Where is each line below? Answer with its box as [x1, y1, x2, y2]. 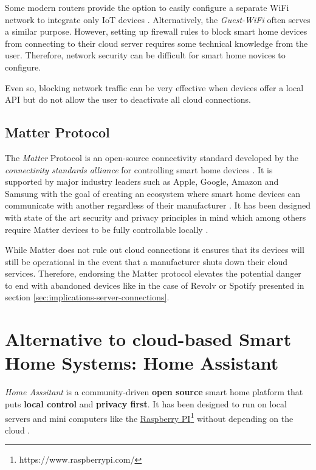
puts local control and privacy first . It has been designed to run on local [5, 397, 287, 410]
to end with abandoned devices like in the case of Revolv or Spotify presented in [5, 278, 304, 291]
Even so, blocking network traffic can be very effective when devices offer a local [5, 81, 304, 94]
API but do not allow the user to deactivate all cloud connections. [5, 93, 251, 106]
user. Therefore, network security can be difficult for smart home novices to [5, 49, 286, 61]
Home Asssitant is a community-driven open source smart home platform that [5, 385, 303, 398]
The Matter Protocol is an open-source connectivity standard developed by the [5, 151, 298, 164]
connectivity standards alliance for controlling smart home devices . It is [5, 163, 273, 176]
